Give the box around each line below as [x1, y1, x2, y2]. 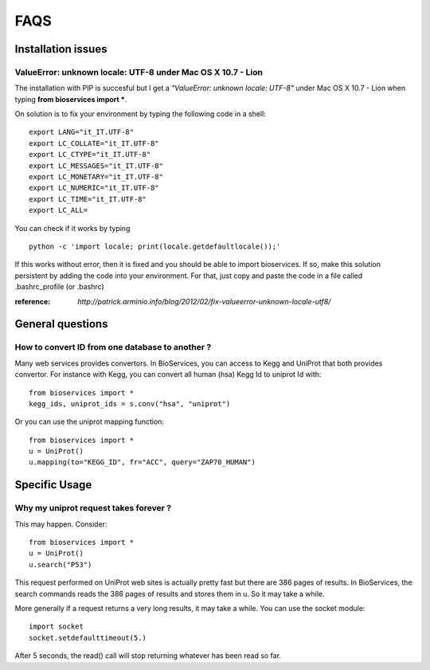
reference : [14, 296, 51, 306]
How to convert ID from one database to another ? [14, 342, 212, 353]
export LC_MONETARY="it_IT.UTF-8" [29, 172, 163, 182]
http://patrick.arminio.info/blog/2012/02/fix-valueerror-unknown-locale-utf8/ [77, 296, 331, 306]
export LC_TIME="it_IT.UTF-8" [29, 194, 147, 203]
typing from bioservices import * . [14, 94, 127, 104]
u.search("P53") [29, 560, 92, 569]
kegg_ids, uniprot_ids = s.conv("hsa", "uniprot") [29, 399, 231, 408]
